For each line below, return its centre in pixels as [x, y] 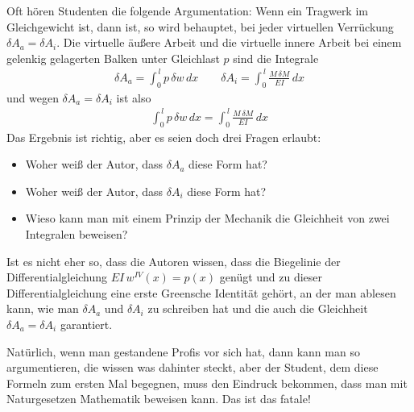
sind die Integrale [276, 58]
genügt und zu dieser [271, 277]
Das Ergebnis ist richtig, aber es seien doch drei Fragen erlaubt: [164, 137]
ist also [134, 97]
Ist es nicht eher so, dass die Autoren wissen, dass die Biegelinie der [174, 261]
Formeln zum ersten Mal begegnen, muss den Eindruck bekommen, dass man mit [207, 383]
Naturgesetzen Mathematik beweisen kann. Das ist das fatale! [159, 399]
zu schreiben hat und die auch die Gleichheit [258, 308]
